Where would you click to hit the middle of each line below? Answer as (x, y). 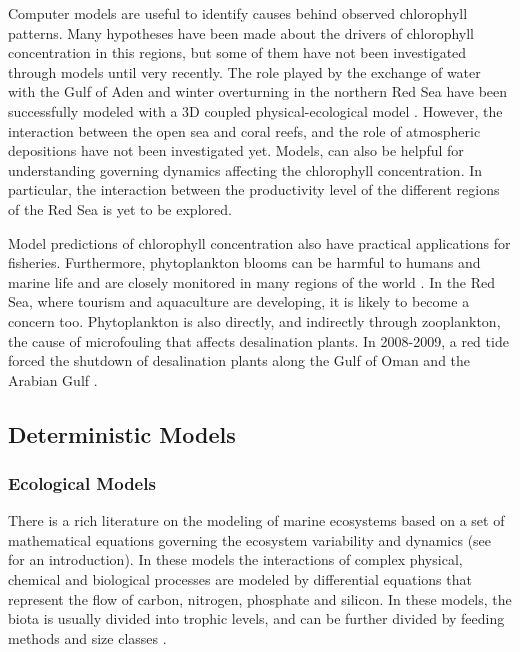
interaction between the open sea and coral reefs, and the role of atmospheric (244, 130)
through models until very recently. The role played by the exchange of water (244, 71)
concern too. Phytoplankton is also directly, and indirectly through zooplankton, (254, 320)
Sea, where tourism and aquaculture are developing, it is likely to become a (239, 301)
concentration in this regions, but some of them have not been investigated (237, 52)
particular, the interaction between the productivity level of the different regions (254, 189)
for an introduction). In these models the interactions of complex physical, (235, 559)
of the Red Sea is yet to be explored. (120, 208)
